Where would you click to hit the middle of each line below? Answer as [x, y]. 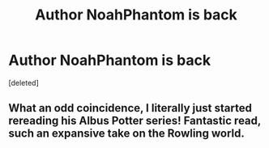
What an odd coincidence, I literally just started [130, 108]
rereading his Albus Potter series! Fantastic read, [135, 121]
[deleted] [23, 82]
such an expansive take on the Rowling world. [126, 134]
